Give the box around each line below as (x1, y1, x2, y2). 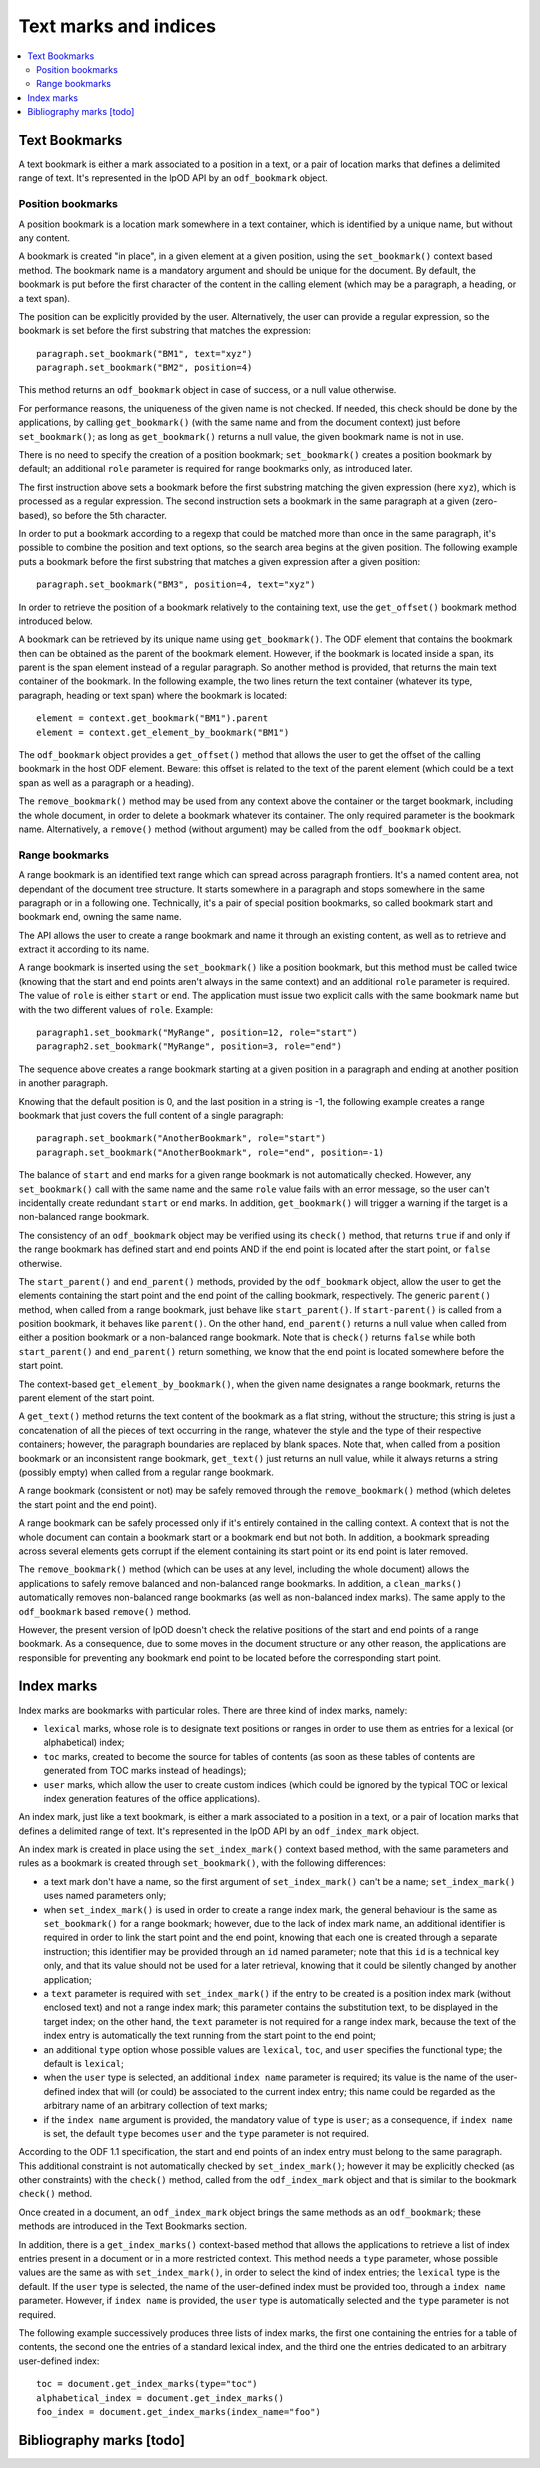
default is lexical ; (43, 2057, 124, 2069)
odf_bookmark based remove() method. (18, 1605, 192, 1617)
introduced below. (18, 615, 93, 627)
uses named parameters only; (43, 1890, 167, 1902)
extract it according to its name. (18, 943, 150, 955)
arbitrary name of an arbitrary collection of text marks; (43, 2100, 268, 2112)
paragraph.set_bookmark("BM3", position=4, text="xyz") (36, 579, 316, 590)
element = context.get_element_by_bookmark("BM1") (36, 726, 290, 738)
